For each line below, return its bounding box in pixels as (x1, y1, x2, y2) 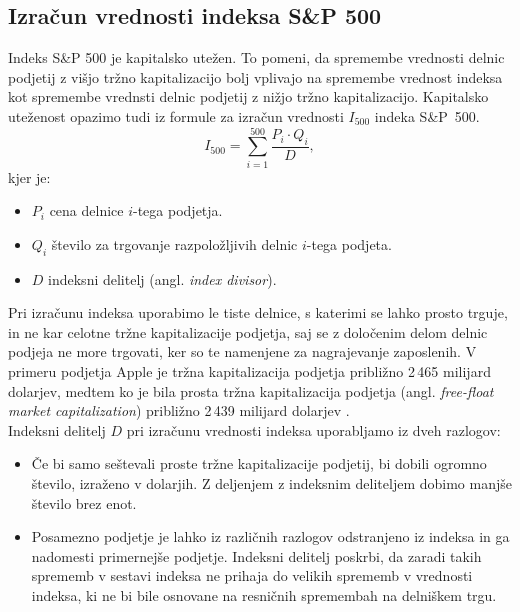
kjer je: (8, 166, 51, 187)
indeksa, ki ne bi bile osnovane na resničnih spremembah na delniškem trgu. (31, 585, 497, 605)
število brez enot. (31, 492, 137, 513)
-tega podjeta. (306, 233, 392, 254)
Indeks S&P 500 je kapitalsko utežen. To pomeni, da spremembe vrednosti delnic (8, 47, 505, 68)
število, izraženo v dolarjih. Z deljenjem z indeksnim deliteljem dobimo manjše (31, 473, 512, 494)
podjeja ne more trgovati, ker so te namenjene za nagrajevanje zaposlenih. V (8, 341, 477, 362)
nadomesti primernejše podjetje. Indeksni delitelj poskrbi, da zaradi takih (31, 545, 482, 566)
